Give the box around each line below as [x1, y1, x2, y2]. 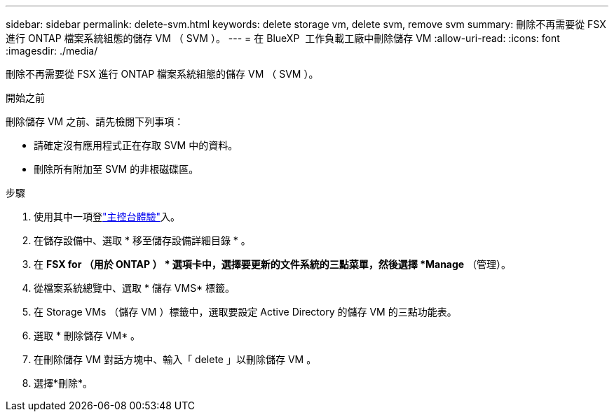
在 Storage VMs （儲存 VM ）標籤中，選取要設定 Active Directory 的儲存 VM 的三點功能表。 [34, 306, 457, 318]
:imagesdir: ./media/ [6, 45, 98, 57]
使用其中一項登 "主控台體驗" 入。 [34, 211, 181, 222]
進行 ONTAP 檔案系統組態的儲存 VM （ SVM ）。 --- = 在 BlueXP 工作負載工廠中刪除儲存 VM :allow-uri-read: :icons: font [6, 32, 560, 44]
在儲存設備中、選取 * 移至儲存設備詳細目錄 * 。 [34, 234, 251, 246]
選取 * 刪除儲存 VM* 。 [34, 330, 141, 341]
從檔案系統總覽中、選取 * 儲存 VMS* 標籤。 [34, 282, 236, 294]
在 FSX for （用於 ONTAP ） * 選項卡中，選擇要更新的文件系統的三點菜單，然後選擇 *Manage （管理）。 [34, 258, 512, 270]
